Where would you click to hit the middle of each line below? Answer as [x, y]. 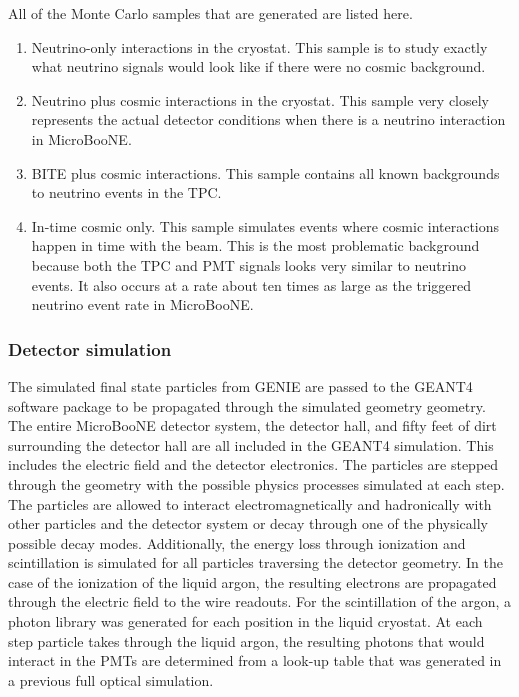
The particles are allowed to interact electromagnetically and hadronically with [250, 503]
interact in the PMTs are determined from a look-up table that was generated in [255, 660]
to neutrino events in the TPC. [126, 192]
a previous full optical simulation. [111, 679]
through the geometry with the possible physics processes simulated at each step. [256, 483]
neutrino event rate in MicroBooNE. [142, 304]
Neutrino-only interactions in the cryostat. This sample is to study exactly [259, 46]
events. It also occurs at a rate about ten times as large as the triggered [251, 284]
